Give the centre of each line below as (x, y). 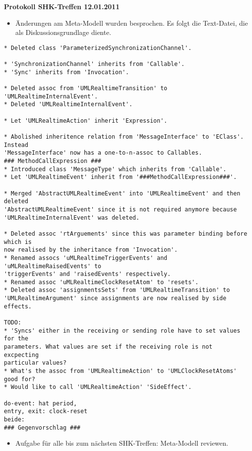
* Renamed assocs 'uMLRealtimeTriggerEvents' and (86, 258)
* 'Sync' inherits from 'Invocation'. (67, 72)
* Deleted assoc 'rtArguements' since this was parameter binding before (126, 234)
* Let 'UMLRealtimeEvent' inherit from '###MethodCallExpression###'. (120, 177)
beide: (14, 419)
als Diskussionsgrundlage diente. (63, 32)
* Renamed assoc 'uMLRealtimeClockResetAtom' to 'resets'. (101, 282)
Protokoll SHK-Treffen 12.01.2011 (62, 6)
